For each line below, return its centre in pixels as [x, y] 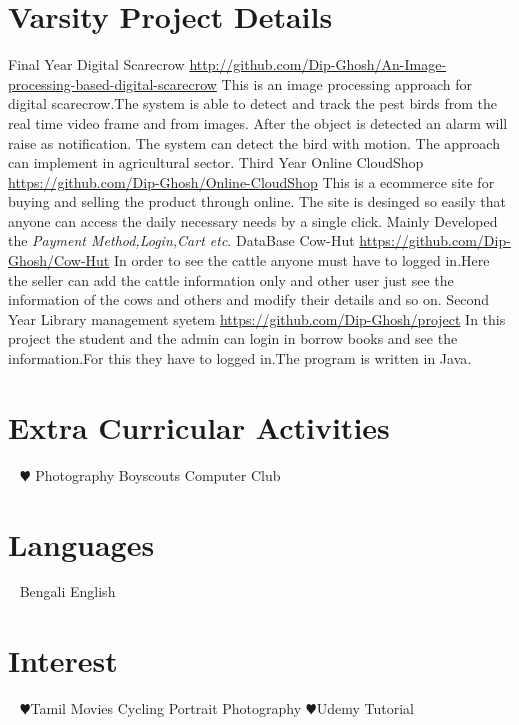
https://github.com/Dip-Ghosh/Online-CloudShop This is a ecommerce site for [251, 181]
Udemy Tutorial [365, 708]
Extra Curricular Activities [199, 426]
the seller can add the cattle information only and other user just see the [231, 279]
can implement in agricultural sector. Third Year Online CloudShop [216, 162]
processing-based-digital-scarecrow [112, 83]
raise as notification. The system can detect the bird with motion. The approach [254, 142]
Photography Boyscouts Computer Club [158, 474]
